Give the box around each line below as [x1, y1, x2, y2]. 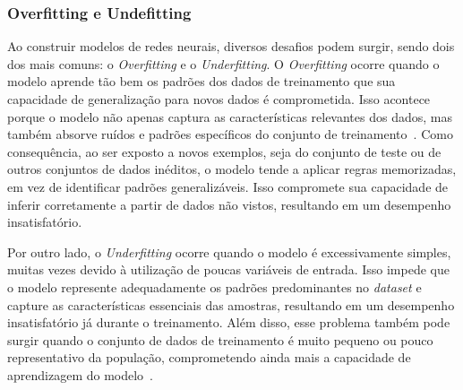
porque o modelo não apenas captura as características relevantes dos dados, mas [7, 107, 452, 126]
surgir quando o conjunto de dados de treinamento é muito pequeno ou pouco [7, 330, 433, 349]
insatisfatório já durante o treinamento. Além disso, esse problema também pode [7, 313, 450, 332]
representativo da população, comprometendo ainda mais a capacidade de [7, 348, 411, 367]
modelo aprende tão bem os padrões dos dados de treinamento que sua [7, 72, 396, 91]
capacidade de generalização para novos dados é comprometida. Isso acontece [7, 90, 431, 108]
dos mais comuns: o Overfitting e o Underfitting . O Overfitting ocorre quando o [7, 54, 440, 73]
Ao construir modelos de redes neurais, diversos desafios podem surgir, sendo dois [7, 37, 455, 56]
